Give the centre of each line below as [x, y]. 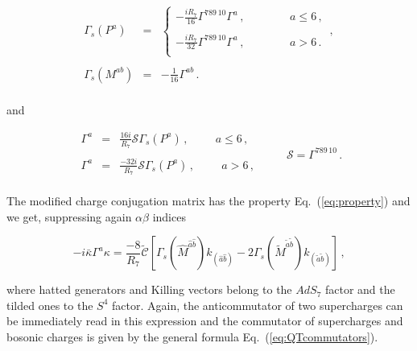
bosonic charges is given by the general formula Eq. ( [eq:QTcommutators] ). [192, 337]
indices [169, 216]
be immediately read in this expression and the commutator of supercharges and [205, 321]
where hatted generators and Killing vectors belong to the [149, 289]
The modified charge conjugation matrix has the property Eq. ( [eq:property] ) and [208, 201]
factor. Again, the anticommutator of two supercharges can [258, 305]
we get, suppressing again [69, 216]
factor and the [360, 289]
